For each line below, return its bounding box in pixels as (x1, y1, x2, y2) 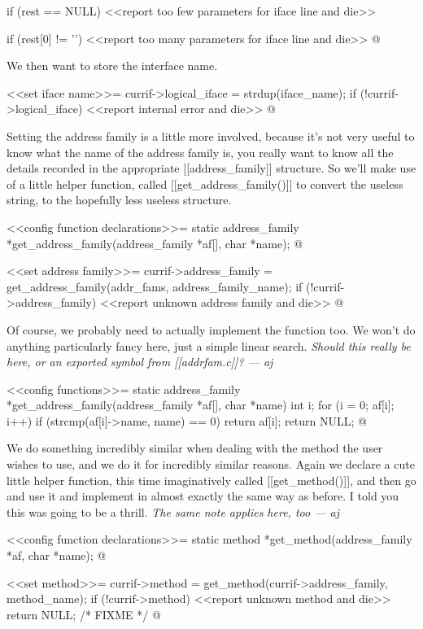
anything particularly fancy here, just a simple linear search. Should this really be (7, 337, 411, 354)
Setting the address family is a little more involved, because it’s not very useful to (7, 127, 415, 144)
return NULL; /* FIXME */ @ (7, 605, 161, 622)
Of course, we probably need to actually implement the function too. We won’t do (7, 321, 416, 338)
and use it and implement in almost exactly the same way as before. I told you (7, 487, 399, 505)
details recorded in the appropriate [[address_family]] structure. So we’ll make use (7, 159, 416, 177)
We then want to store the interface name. (7, 57, 218, 74)
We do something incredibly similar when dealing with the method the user (7, 439, 383, 456)
